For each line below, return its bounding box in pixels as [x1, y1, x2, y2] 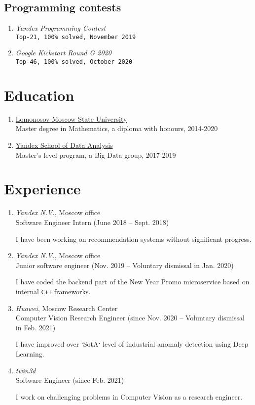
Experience [4, 179, 81, 199]
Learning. [15, 348, 44, 359]
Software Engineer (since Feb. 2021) [15, 375, 124, 385]
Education [4, 85, 74, 105]
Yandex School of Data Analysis [15, 140, 113, 150]
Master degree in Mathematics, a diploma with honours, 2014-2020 [15, 123, 218, 134]
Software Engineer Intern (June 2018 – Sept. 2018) [15, 217, 169, 227]
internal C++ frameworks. [15, 286, 91, 296]
